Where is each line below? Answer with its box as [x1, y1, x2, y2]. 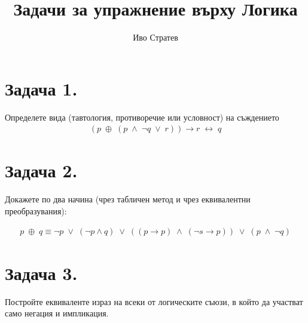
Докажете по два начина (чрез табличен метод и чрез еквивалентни [5, 193, 251, 205]
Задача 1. [5, 76, 78, 100]
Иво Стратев [133, 31, 178, 44]
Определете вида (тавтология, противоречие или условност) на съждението [5, 110, 279, 123]
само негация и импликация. [5, 307, 109, 319]
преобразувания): [5, 205, 67, 217]
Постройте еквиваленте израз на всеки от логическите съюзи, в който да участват [5, 295, 303, 307]
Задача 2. [5, 158, 78, 183]
